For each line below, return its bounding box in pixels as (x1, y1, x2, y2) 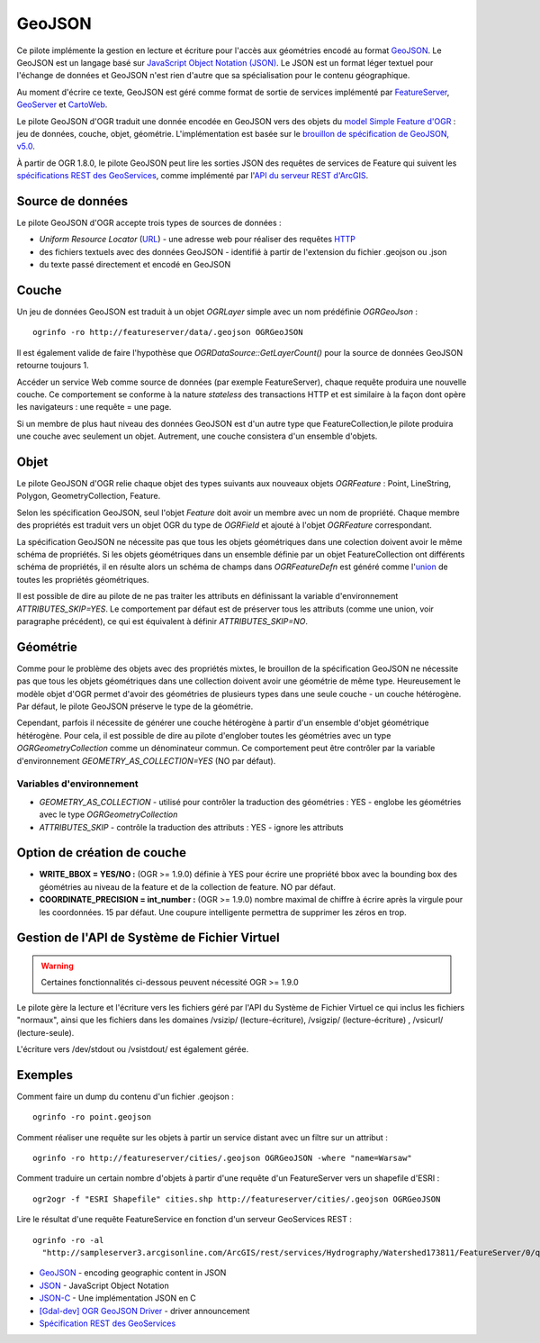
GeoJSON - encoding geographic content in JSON (39, 1267, 227, 1278)
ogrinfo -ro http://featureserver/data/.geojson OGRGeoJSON (32, 327, 303, 338)
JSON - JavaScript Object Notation (39, 1280, 170, 1291)
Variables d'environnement (16, 777, 139, 790)
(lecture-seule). (16, 1027, 75, 1038)
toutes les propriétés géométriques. (16, 574, 149, 585)
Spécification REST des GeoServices (39, 1318, 176, 1329)
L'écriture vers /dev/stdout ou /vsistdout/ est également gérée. (16, 1043, 249, 1054)
